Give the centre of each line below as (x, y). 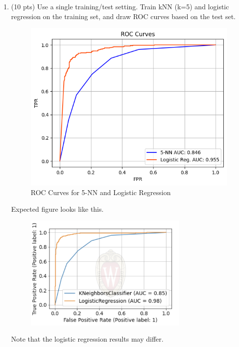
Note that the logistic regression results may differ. (87, 339)
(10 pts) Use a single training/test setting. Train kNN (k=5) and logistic (120, 6)
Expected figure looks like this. (57, 209)
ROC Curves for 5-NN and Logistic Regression (101, 192)
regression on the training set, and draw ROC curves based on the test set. (123, 16)
